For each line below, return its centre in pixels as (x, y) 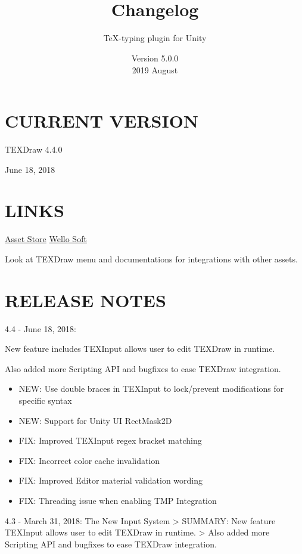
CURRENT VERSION (102, 121)
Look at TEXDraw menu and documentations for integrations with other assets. (151, 259)
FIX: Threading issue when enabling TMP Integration (118, 500)
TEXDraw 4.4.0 (34, 149)
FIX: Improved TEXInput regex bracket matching (110, 440)
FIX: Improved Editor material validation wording (110, 480)
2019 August (155, 69)
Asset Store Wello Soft (46, 239)
